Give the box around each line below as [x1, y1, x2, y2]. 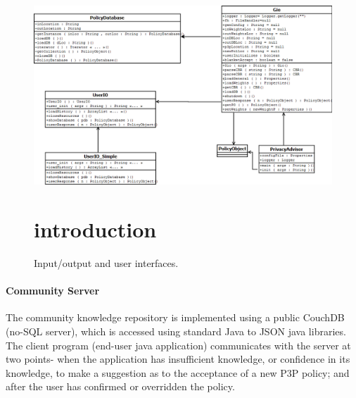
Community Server [6, 283, 100, 298]
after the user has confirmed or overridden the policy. [6, 379, 235, 394]
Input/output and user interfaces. [34, 255, 179, 270]
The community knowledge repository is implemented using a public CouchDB [6, 310, 345, 325]
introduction [34, 215, 157, 244]
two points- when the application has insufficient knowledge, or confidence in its [6, 352, 350, 366]
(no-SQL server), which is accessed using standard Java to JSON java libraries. [6, 323, 346, 338]
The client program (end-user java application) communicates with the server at [6, 337, 351, 352]
